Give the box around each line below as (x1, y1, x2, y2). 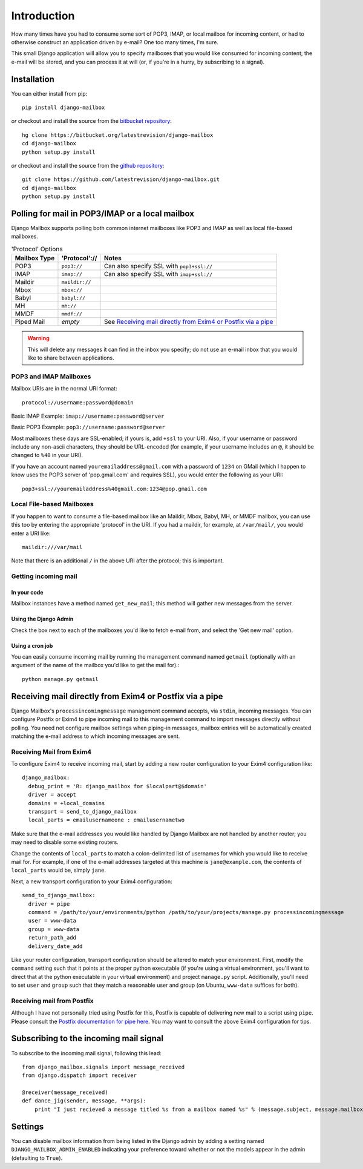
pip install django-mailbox (22, 104, 105, 111)
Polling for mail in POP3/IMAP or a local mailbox (11, 208, 195, 219)
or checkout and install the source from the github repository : (11, 162, 165, 169)
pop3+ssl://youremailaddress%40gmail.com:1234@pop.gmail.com (22, 485, 207, 492)
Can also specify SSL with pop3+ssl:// (103, 262, 213, 271)
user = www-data (28, 917, 77, 924)
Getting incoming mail (11, 572, 77, 581)
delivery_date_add (28, 943, 83, 950)
